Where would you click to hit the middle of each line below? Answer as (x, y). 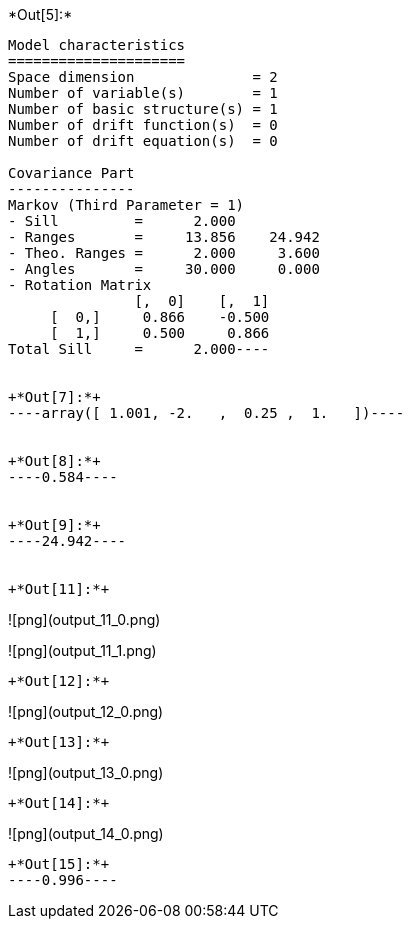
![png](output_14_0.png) (86, 833)
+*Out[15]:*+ (59, 864)
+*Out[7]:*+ (54, 397)
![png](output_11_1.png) (82, 650)
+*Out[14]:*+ (59, 803)
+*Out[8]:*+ (54, 461)
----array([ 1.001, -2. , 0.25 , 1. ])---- (206, 413)
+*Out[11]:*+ (59, 589)
